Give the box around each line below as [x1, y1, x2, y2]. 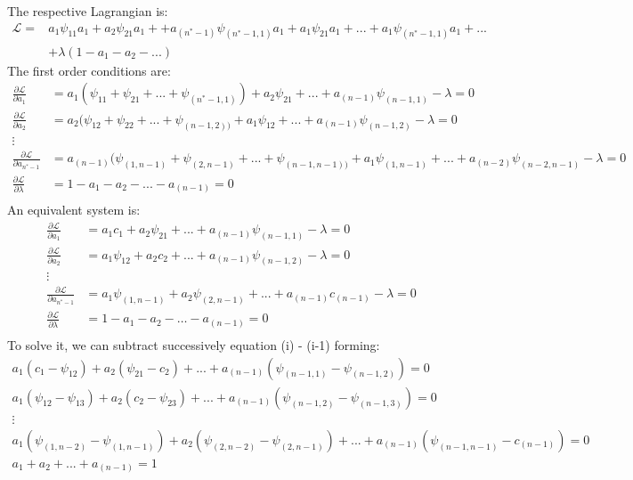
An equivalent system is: [7, 200, 141, 219]
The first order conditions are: [7, 61, 171, 79]
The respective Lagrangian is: [7, 2, 168, 20]
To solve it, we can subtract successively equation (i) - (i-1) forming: [7, 336, 380, 354]
